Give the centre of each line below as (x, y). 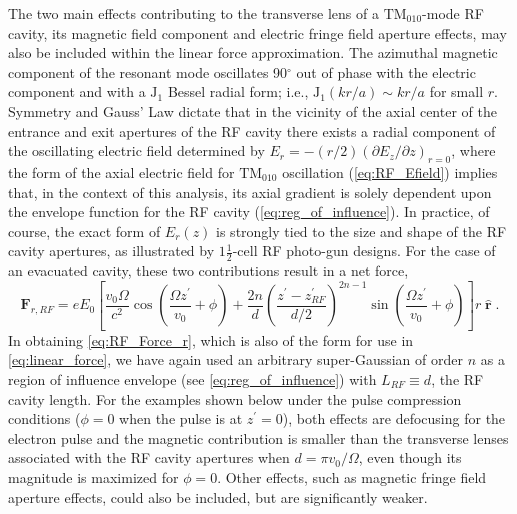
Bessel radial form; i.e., (238, 91)
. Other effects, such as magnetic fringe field (352, 476)
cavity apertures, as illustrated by (111, 250)
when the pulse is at (181, 418)
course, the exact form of (84, 230)
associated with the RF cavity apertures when (149, 457)
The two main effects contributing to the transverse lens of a (193, 13)
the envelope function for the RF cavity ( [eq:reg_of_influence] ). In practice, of (249, 211)
